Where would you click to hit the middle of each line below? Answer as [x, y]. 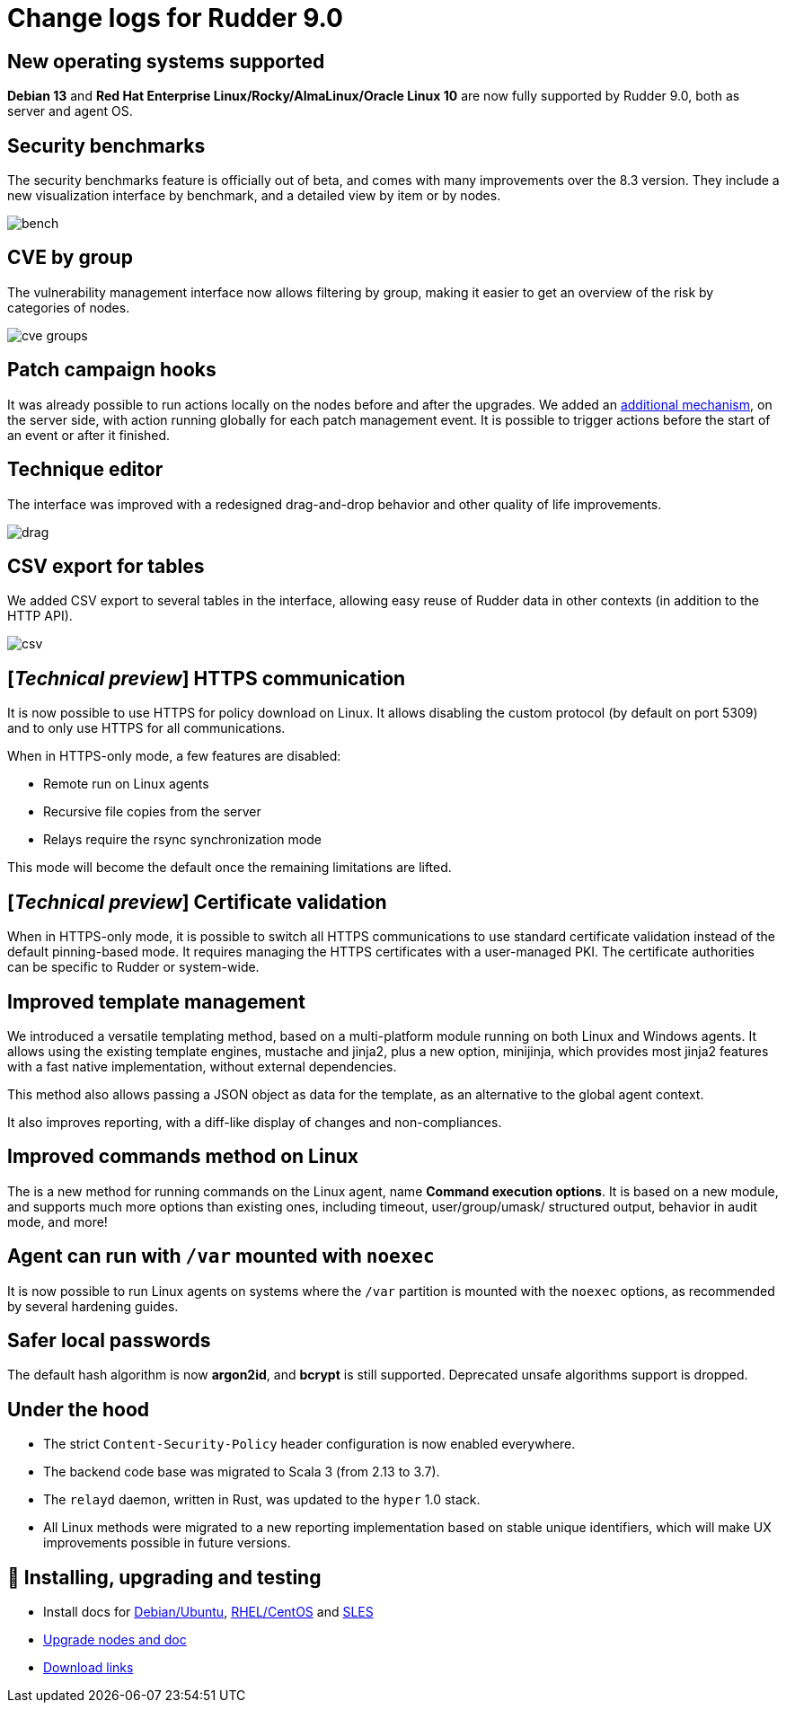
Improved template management [156, 1001]
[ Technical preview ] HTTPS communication [207, 678]
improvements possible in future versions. [167, 1543]
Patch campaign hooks [112, 370]
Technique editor [85, 470]
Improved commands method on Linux [183, 1157]
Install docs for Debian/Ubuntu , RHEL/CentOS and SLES [208, 1612]
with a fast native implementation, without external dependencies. [202, 1066]
